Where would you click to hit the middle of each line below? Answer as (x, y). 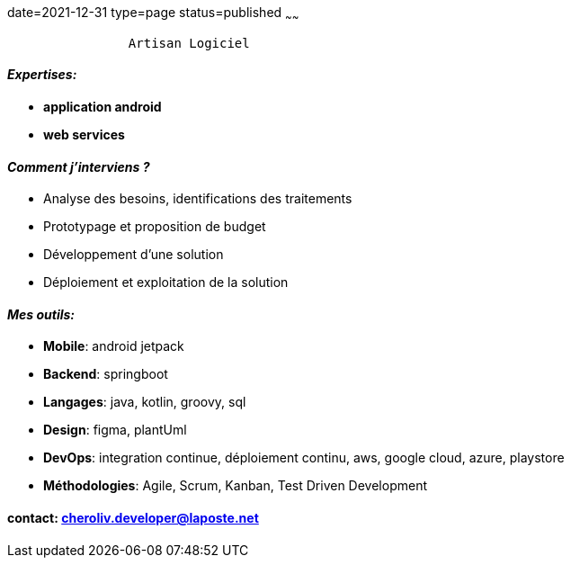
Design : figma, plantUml (115, 430)
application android (103, 107)
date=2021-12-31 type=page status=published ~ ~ (153, 14)
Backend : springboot (106, 374)
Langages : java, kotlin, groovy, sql (145, 402)
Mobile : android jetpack (114, 346)
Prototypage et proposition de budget (155, 227)
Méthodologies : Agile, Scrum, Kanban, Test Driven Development (235, 486)
